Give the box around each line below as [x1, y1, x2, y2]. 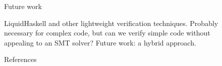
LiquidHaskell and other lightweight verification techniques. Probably [4, 17, 218, 28]
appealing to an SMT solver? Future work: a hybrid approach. [4, 37, 196, 47]
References [4, 54, 37, 64]
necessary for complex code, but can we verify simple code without [4, 27, 210, 38]
